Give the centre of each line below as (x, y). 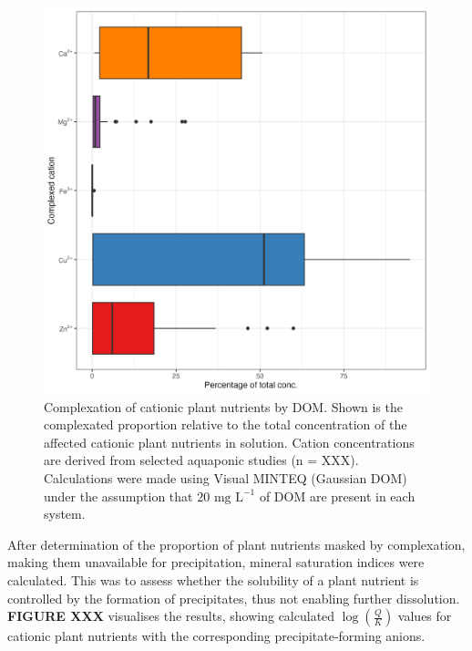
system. (65, 514)
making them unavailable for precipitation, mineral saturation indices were (216, 562)
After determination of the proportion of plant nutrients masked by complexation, (236, 544)
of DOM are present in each (337, 496)
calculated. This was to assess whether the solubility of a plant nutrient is (213, 579)
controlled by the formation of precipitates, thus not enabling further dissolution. (234, 598)
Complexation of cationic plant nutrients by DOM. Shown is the (223, 406)
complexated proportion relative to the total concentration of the (226, 424)
